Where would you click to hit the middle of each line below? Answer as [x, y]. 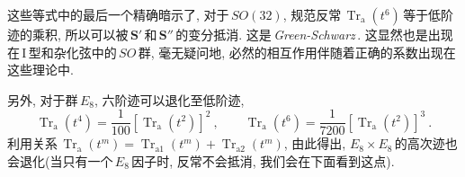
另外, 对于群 [43, 99]
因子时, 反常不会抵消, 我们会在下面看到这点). [263, 161]
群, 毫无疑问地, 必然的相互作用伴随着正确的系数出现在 [297, 52]
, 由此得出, [315, 143]
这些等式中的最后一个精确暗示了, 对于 [118, 14]
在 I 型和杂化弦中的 [62, 52]
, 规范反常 [312, 14]
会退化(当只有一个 [60, 161]
